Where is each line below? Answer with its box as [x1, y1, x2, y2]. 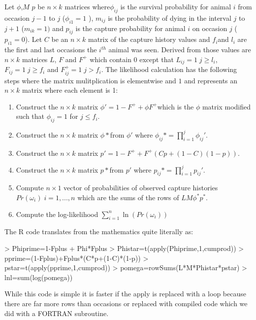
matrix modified [202, 101, 251, 111]
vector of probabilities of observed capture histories [64, 182, 218, 193]
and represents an [184, 75, 238, 85]
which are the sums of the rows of [77, 192, 179, 203]
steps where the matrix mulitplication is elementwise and [4, 75, 176, 85]
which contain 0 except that [90, 54, 174, 64]
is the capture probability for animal [75, 23, 186, 33]
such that [16, 111, 45, 121]
